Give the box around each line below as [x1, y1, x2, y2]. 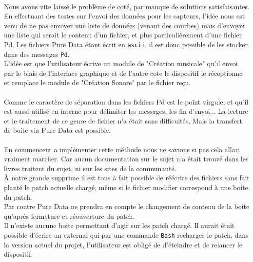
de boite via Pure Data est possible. [4, 125, 111, 135]
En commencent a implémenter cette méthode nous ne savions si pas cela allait [4, 144, 240, 154]
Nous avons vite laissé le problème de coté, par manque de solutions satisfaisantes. [4, 1, 250, 11]
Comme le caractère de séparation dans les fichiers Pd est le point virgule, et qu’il [4, 96, 249, 106]
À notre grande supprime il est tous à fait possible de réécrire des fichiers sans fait [4, 173, 250, 183]
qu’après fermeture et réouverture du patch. [4, 210, 135, 221]
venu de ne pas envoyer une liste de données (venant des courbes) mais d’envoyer [4, 20, 246, 30]
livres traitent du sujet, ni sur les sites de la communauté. [4, 163, 176, 173]
